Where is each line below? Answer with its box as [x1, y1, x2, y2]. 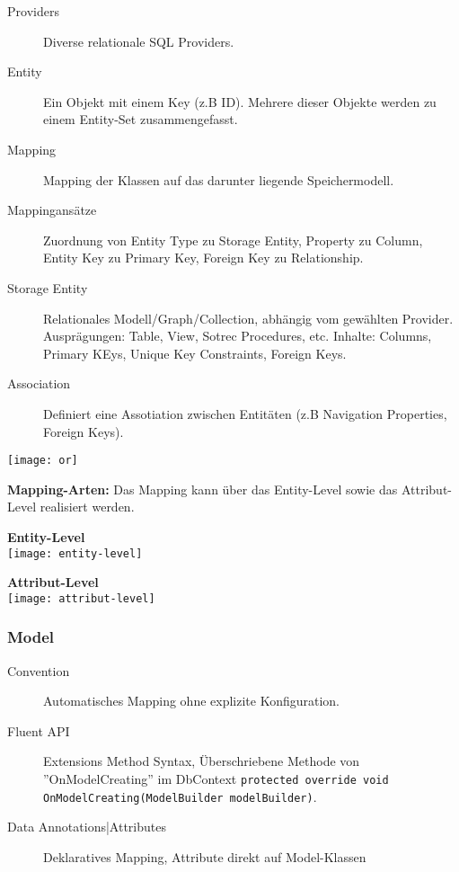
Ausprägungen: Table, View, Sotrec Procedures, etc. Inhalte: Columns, [43, 326, 432, 345]
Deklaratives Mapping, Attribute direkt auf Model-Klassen [43, 847, 366, 866]
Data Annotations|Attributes [7, 817, 166, 836]
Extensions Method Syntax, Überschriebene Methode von [43, 752, 360, 770]
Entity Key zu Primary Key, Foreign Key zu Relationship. [43, 248, 364, 267]
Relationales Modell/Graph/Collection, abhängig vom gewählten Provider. [43, 308, 454, 327]
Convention [7, 661, 70, 680]
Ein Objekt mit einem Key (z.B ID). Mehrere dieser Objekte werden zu [43, 92, 437, 111]
